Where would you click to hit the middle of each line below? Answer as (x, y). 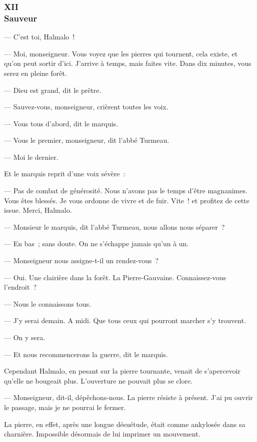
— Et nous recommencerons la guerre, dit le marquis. (86, 354)
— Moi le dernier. (31, 157)
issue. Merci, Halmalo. (38, 210)
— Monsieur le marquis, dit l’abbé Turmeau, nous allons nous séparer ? (114, 226)
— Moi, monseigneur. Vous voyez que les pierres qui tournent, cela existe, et (121, 53)
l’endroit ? (20, 287)
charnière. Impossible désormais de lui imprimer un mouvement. (102, 434)
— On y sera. (25, 337)
